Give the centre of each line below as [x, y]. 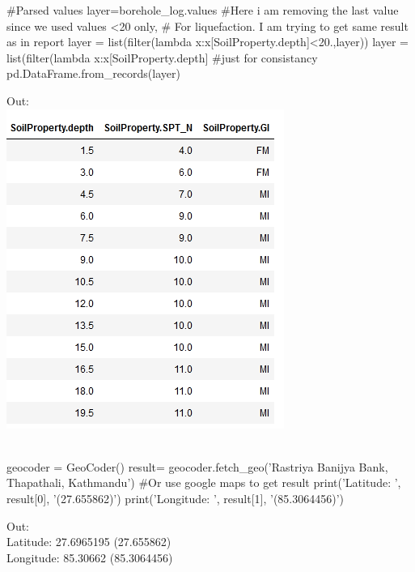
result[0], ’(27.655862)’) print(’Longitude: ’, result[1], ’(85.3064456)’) [176, 498]
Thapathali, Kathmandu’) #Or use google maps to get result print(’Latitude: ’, [204, 482]
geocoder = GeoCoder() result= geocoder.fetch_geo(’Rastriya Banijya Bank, [197, 466]
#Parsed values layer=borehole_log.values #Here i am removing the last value [203, 10]
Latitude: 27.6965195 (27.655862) [89, 542]
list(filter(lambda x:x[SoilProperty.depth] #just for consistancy [162, 57]
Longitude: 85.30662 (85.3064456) [90, 557]
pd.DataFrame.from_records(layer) [93, 73]
